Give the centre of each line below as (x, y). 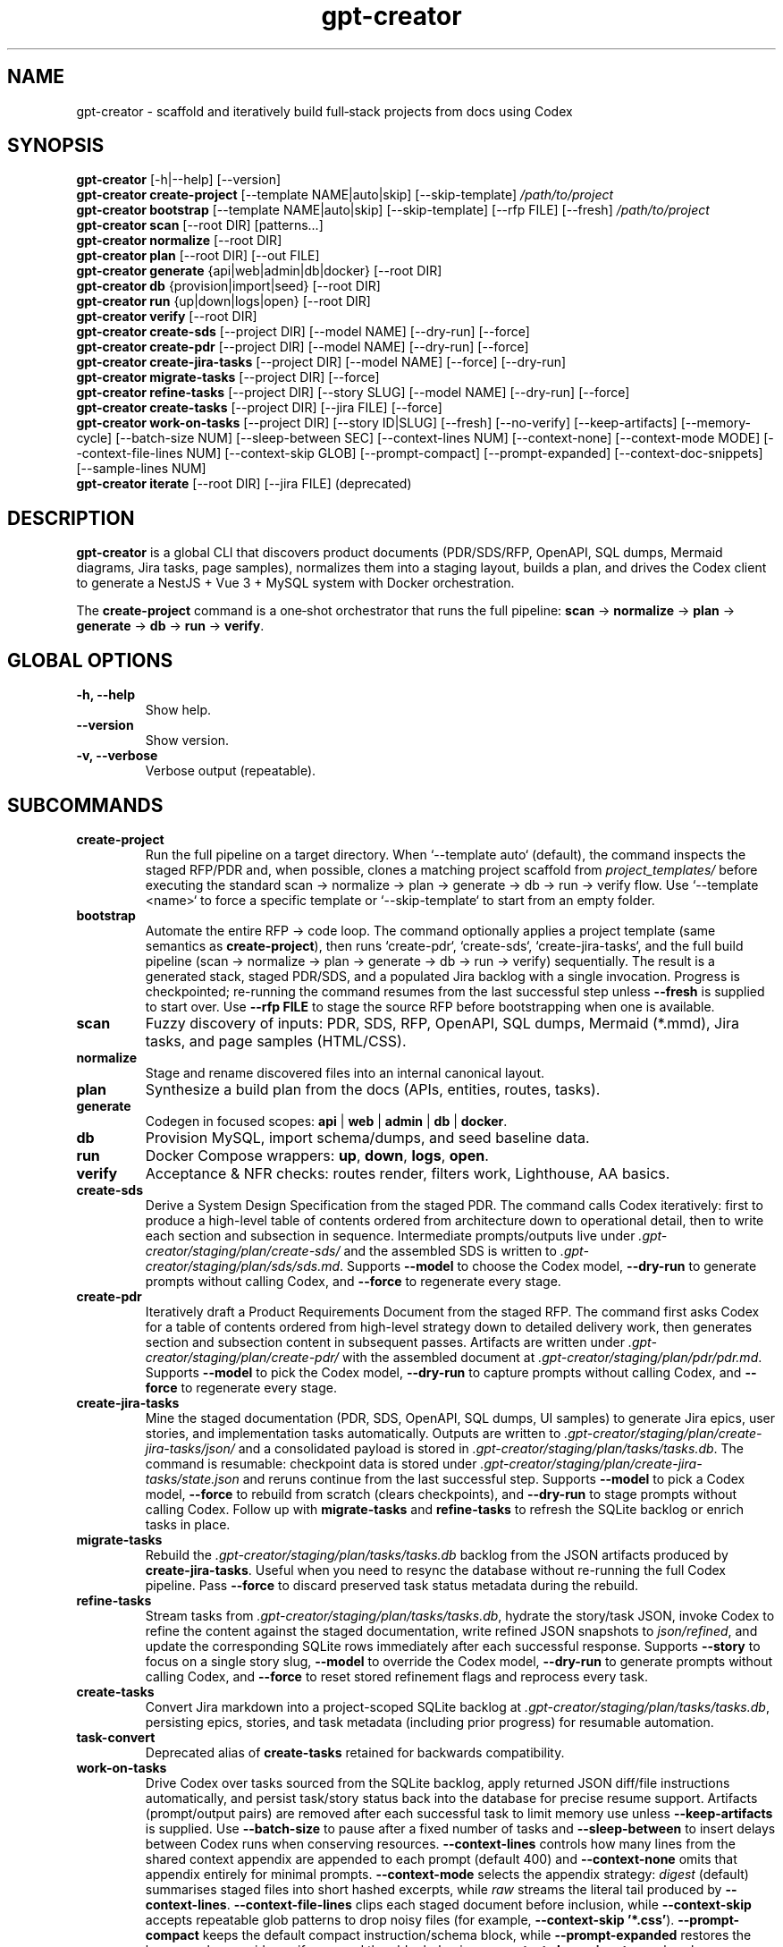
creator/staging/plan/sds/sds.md (243, 1266)
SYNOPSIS (56, 146)
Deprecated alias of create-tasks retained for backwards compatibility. (355, 1752)
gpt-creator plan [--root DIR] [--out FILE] (198, 256)
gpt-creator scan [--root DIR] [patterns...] (200, 225)
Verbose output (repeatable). (231, 771)
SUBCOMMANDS (85, 805)
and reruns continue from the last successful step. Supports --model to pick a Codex (494, 1478)
